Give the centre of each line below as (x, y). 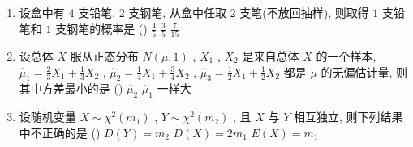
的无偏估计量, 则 (364, 71)
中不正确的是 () (60, 132)
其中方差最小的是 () (71, 88)
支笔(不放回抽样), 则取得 (304, 12)
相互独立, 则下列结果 (348, 117)
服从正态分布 (104, 55)
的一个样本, (346, 55)
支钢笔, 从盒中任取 (177, 12)
